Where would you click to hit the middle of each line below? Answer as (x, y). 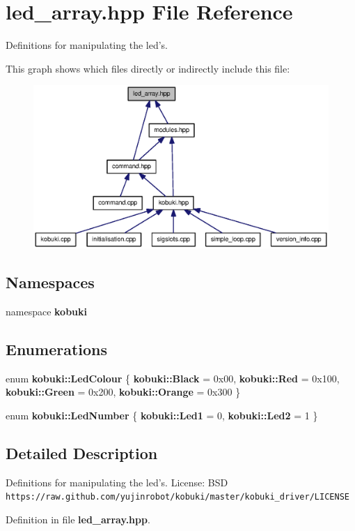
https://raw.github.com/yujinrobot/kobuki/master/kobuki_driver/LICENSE (177, 497)
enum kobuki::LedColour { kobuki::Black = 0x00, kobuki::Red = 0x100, (173, 378)
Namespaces (50, 282)
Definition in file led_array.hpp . (78, 519)
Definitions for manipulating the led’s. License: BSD (117, 482)
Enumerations (57, 349)
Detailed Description (82, 453)
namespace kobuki (47, 312)
